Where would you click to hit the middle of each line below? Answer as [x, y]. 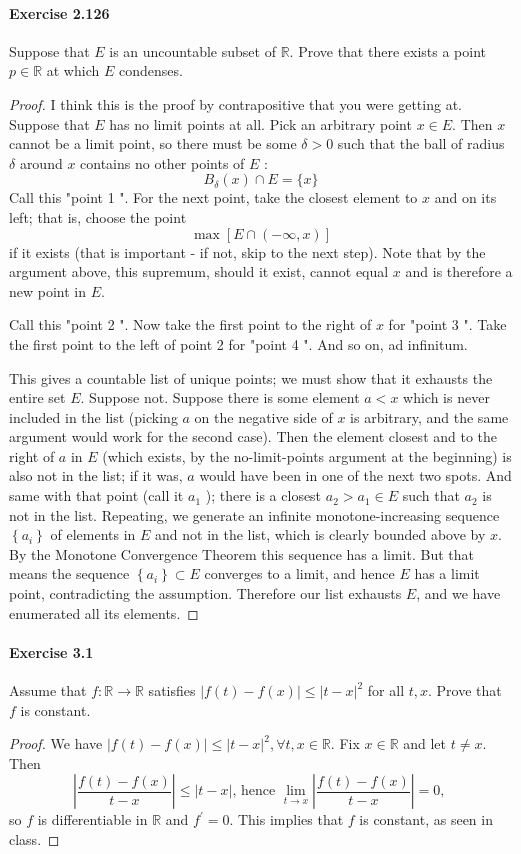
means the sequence [69, 573]
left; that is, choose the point [98, 216]
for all [386, 690]
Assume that [48, 690]
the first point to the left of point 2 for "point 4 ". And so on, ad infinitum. [238, 343]
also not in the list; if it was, [96, 475]
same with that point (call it [96, 495]
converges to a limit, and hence [299, 573]
